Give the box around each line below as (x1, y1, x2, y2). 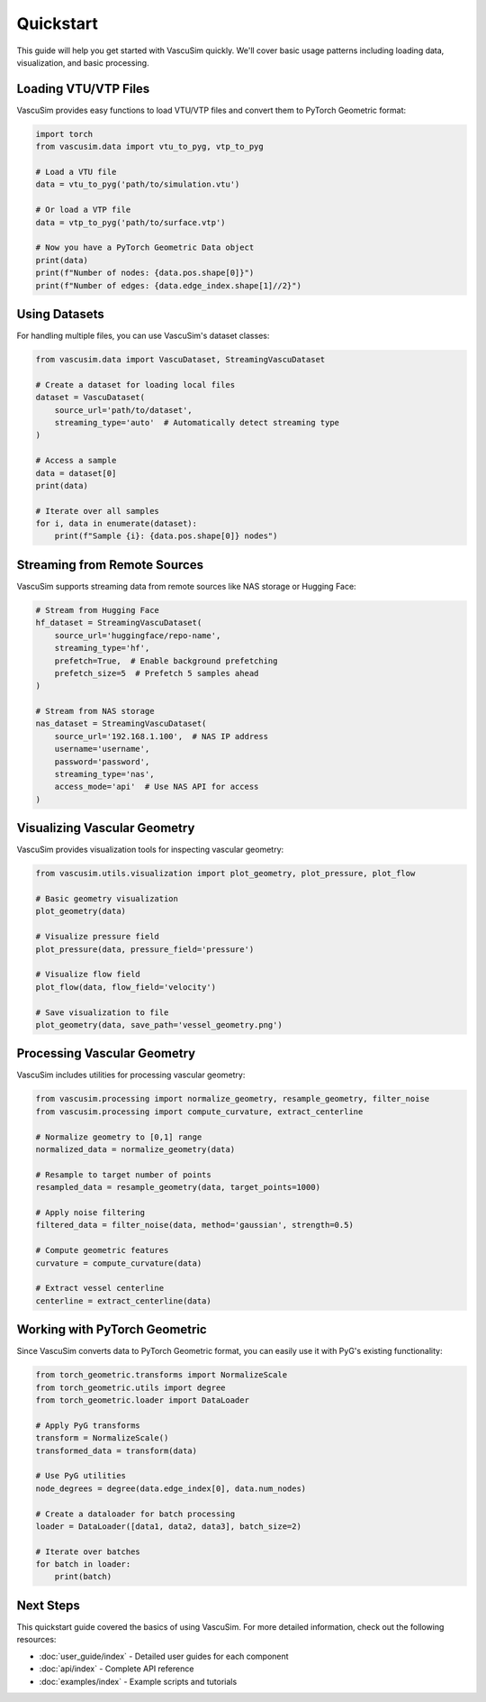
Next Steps (16, 1597, 80, 1613)
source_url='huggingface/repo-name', (54, 630, 221, 640)
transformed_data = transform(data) (35, 1445, 198, 1456)
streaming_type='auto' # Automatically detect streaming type (54, 417, 340, 427)
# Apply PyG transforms (35, 1420, 141, 1431)
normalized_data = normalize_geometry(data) (35, 1145, 236, 1155)
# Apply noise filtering (35, 1207, 146, 1217)
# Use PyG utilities (35, 1470, 126, 1481)
